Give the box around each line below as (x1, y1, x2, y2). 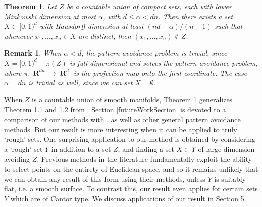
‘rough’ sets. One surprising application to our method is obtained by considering (4, 134, 256, 144)
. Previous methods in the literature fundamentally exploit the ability (37, 153, 252, 164)
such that (214, 21, 243, 31)
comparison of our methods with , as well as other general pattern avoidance (4, 114, 241, 124)
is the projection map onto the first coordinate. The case (73, 67, 247, 78)
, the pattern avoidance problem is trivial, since (81, 47, 227, 58)
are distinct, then (78, 30, 131, 41)
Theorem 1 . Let (4, 1, 57, 11)
